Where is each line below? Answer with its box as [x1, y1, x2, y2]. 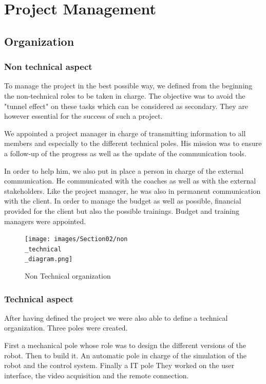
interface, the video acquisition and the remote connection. [4, 370, 189, 380]
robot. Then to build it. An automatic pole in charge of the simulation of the [4, 350, 246, 360]
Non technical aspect [4, 60, 92, 73]
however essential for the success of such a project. [4, 111, 163, 121]
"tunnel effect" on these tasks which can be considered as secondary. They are [4, 100, 248, 111]
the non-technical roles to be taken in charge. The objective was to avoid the [4, 90, 245, 101]
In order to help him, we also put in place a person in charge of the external [4, 165, 244, 176]
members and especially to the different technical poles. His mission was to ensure [4, 138, 262, 149]
